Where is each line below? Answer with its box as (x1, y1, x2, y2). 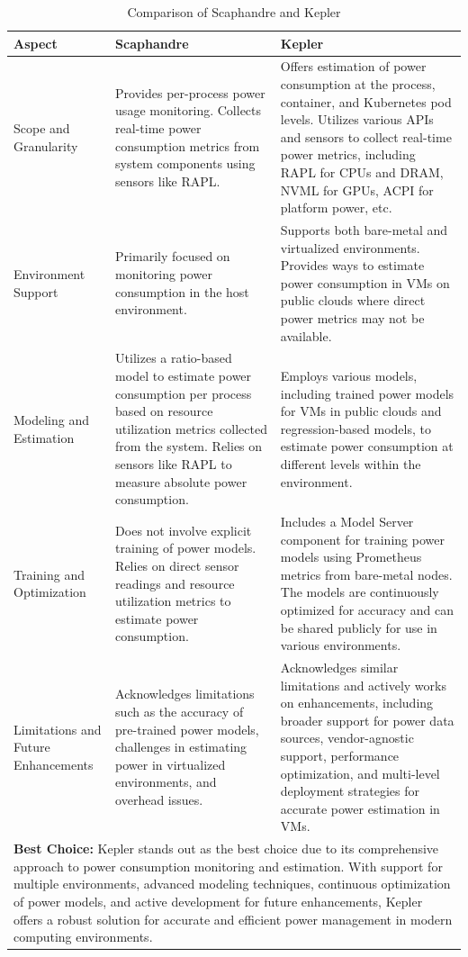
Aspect (13, 33, 58, 52)
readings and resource (115, 573, 235, 592)
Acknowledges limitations (115, 684, 255, 703)
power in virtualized (115, 754, 226, 773)
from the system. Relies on (115, 437, 263, 456)
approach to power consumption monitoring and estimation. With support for (13, 856, 443, 875)
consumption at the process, (280, 75, 436, 94)
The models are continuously (280, 582, 439, 601)
